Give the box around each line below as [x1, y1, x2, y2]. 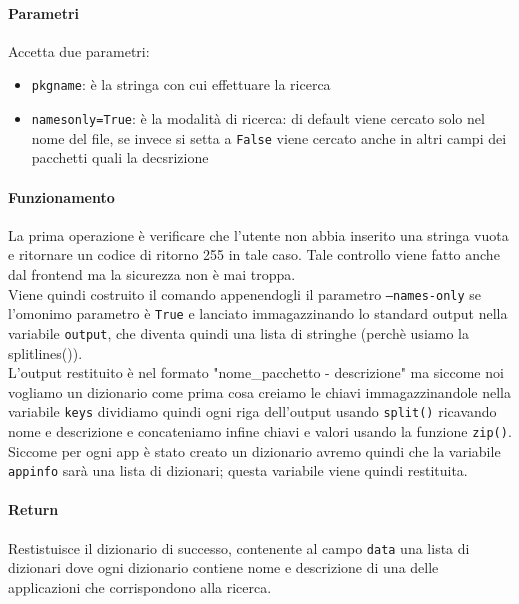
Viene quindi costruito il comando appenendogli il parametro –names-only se [8, 283, 482, 304]
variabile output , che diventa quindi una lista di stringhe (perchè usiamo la [8, 322, 469, 343]
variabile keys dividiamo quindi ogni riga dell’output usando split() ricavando [8, 401, 497, 422]
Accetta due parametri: [8, 40, 150, 61]
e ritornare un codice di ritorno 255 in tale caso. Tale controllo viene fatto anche [8, 244, 500, 265]
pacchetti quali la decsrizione [31, 147, 209, 168]
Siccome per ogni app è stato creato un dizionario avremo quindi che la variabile [8, 440, 501, 461]
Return [8, 499, 59, 520]
